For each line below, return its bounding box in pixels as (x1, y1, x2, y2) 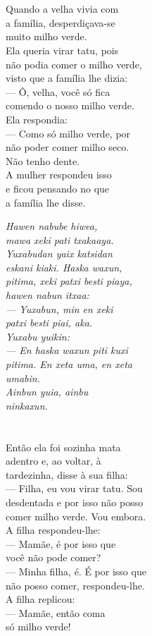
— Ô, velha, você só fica (6, 84, 110, 99)
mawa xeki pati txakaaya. (6, 232, 114, 247)
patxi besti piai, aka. (6, 315, 93, 330)
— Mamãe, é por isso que (6, 536, 116, 551)
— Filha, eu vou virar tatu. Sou (6, 481, 143, 496)
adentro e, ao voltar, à (6, 453, 101, 468)
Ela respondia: (6, 111, 68, 126)
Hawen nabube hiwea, (6, 219, 98, 233)
